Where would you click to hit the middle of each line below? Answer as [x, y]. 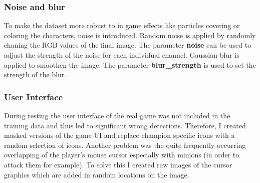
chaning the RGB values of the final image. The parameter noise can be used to [128, 45]
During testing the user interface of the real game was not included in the [117, 115]
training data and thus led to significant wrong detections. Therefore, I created [125, 125]
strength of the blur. [35, 74]
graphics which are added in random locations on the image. [97, 174]
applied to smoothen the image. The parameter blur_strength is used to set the [130, 64]
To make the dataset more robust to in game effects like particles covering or [122, 25]
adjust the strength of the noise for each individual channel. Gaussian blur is [122, 55]
